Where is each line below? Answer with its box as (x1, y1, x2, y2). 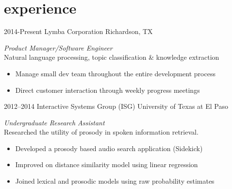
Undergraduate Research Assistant (4, 117, 105, 127)
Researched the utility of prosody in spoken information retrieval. (4, 127, 199, 137)
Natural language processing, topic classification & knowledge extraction (4, 52, 219, 62)
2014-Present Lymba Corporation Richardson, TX (4, 26, 153, 36)
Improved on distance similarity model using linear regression (15, 159, 198, 170)
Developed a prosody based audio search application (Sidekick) (15, 143, 203, 153)
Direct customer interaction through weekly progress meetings (15, 85, 200, 95)
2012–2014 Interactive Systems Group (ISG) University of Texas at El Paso (4, 101, 228, 111)
